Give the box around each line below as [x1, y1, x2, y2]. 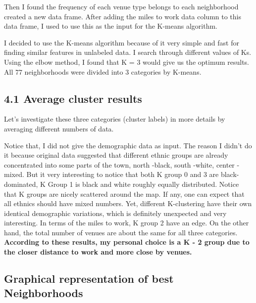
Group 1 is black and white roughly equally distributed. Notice [48, 178, 239, 189]
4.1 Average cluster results [4, 90, 142, 106]
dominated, [4, 178, 38, 189]
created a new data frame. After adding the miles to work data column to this [4, 11, 242, 21]
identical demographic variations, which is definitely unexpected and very [4, 208, 227, 218]
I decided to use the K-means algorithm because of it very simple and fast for [4, 37, 239, 47]
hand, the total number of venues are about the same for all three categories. [4, 227, 238, 237]
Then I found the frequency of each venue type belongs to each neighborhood [4, 1, 239, 11]
